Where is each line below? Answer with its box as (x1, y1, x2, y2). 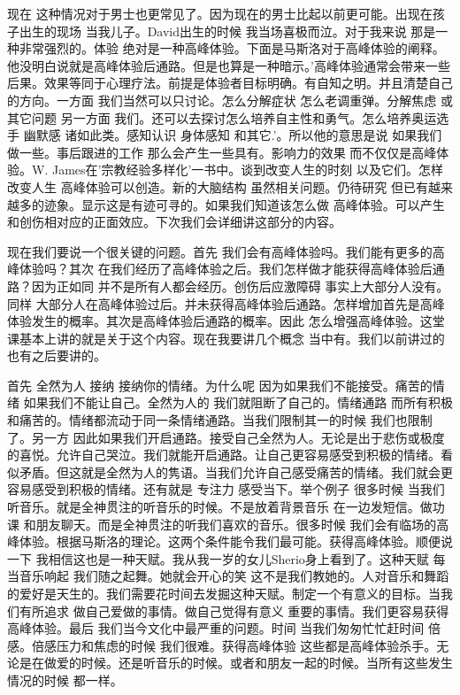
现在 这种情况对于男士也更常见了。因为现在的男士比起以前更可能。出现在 (7, 4, 433, 22)
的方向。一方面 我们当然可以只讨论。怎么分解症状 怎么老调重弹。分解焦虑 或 (7, 90, 453, 109)
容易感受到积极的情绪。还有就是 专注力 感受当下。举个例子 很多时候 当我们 (7, 480, 445, 498)
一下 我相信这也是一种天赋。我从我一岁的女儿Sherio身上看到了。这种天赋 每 (7, 549, 446, 568)
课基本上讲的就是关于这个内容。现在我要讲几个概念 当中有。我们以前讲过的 (7, 328, 445, 347)
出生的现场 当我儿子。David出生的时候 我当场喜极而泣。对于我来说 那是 (19, 21, 436, 40)
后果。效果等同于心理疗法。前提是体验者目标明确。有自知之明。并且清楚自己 (7, 73, 453, 92)
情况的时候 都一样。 (7, 670, 123, 689)
